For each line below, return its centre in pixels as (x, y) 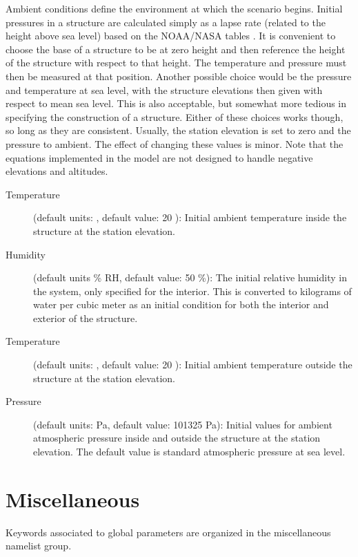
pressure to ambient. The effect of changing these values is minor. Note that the (175, 143)
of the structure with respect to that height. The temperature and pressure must (176, 63)
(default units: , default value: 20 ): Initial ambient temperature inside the (190, 217)
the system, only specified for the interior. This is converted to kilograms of (192, 291)
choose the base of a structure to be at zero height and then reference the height (176, 49)
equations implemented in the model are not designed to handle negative (159, 157)
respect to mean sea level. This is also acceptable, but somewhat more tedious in (176, 103)
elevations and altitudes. (57, 171)
